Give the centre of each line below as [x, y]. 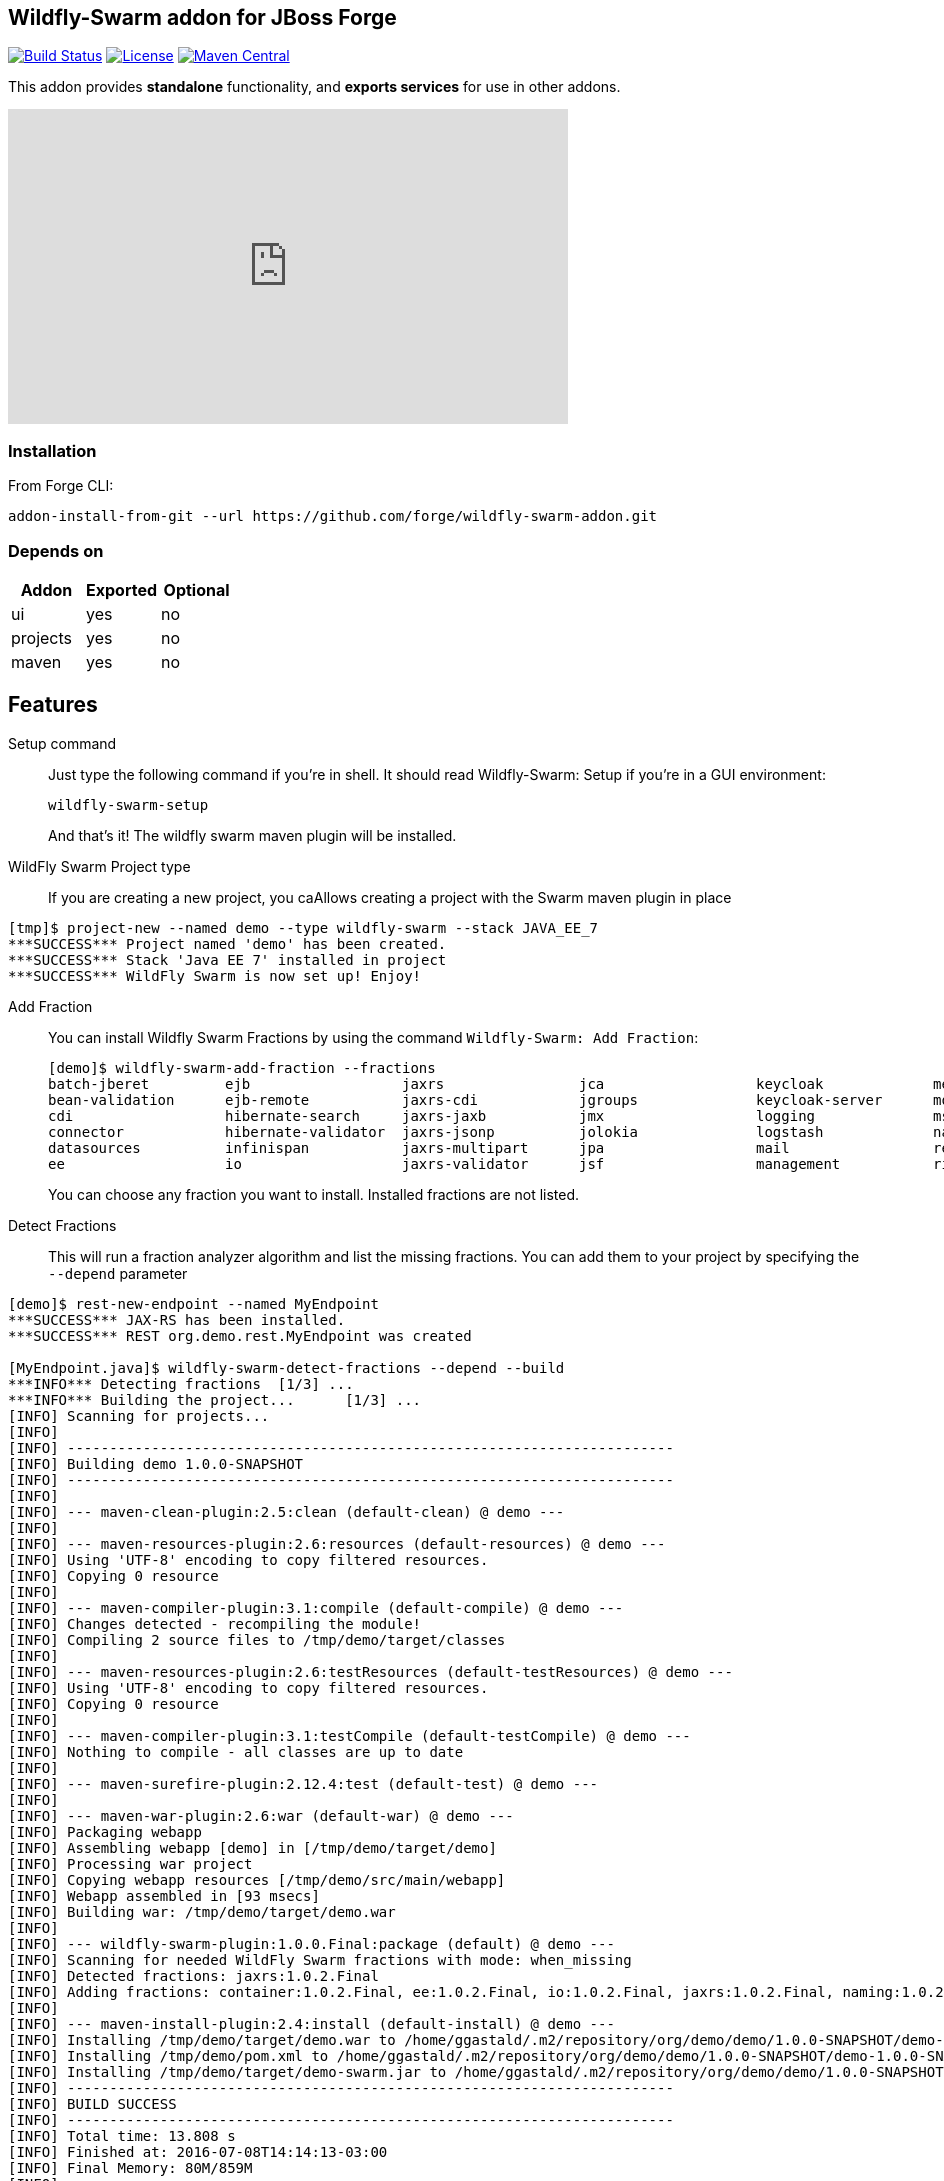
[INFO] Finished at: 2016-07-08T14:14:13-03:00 [198, 2151]
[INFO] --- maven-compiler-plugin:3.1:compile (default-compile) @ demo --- [316, 1607]
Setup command [62, 743]
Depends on [56, 550]
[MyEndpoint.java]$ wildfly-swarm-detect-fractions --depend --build [286, 1367]
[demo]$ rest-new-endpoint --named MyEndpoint [193, 1303]
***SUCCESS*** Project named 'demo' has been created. [227, 943]
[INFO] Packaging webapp [105, 1831]
